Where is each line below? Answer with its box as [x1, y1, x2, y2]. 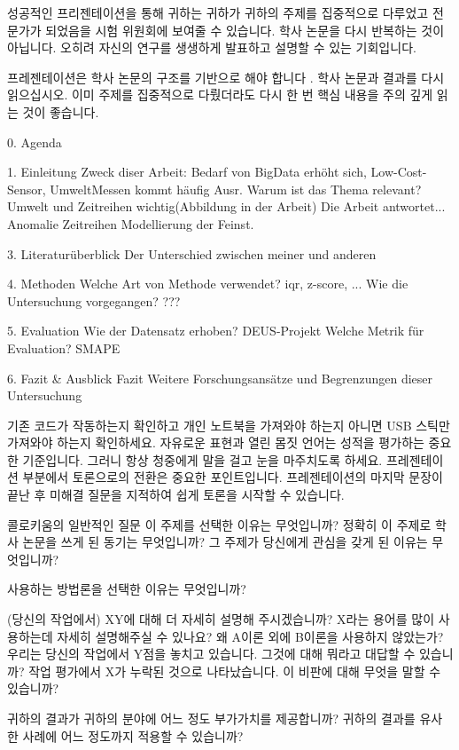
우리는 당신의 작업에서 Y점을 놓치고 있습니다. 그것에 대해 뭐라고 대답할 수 [7, 644, 416, 663]
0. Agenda [7, 132, 62, 151]
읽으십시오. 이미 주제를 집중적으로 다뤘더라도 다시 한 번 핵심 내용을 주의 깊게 [7, 85, 433, 104]
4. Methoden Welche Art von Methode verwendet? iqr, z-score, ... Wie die [7, 274, 408, 293]
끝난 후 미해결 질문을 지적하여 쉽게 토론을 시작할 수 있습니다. [7, 486, 345, 504]
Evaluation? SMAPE [7, 338, 121, 357]
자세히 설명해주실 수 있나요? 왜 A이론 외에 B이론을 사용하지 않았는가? [57, 627, 444, 645]
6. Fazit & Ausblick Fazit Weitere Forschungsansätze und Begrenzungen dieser [7, 368, 433, 387]
